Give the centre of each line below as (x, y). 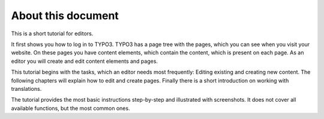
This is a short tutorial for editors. (52, 33)
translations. (26, 89)
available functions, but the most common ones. (70, 108)
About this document (65, 16)
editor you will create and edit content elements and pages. (85, 61)
